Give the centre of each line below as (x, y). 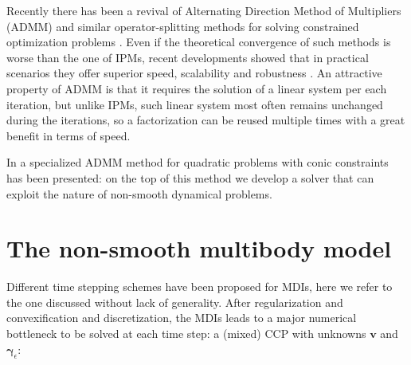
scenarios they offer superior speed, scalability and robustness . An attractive (194, 73)
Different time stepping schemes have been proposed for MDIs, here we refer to (200, 287)
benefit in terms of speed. (68, 135)
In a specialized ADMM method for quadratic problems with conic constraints (198, 162)
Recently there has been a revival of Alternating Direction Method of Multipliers (204, 10)
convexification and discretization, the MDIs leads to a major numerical (182, 318)
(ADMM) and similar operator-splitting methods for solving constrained (183, 26)
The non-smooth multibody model (199, 248)
